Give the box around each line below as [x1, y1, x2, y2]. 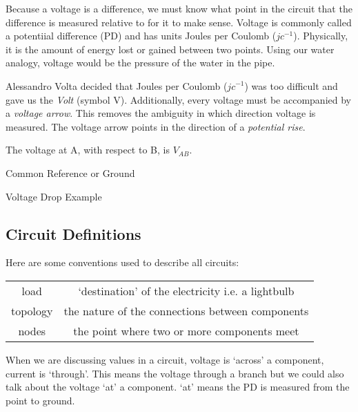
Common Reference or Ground [6, 165, 135, 180]
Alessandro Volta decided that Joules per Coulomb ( [6, 78, 228, 93]
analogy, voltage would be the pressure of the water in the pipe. [6, 55, 275, 70]
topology [11, 302, 53, 319]
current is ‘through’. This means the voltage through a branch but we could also [6, 366, 344, 380]
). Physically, [293, 28, 348, 43]
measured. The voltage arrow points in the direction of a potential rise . [6, 119, 306, 133]
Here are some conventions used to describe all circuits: [6, 255, 239, 270]
